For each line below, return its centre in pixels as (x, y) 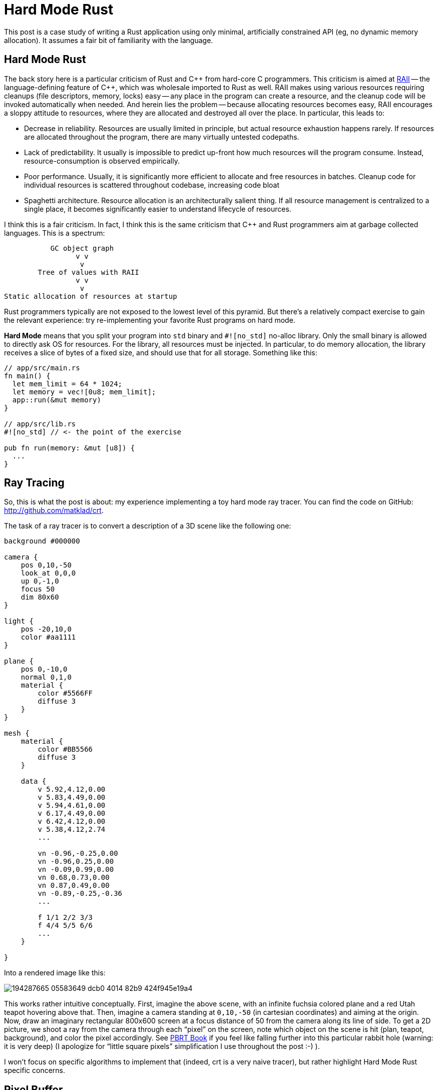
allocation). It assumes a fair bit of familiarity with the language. (109, 40)
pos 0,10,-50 (46, 565)
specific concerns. (35, 1070)
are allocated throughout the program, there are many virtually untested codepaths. (162, 137)
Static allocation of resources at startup (91, 296)
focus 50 (38, 589)
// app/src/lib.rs (40, 424)
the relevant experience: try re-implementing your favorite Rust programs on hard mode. (150, 320)
